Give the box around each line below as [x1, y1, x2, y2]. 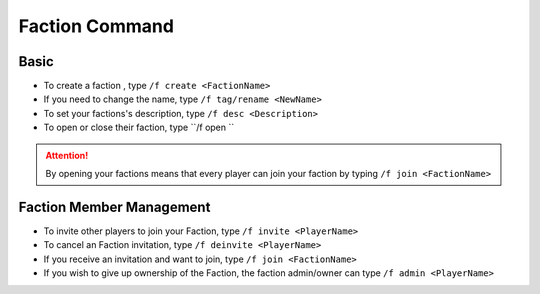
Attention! [45, 149, 89, 161]
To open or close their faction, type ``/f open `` [43, 121, 235, 134]
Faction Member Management [18, 198, 211, 215]
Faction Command [18, 15, 175, 37]
